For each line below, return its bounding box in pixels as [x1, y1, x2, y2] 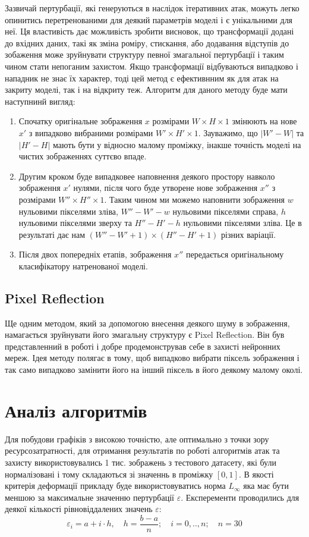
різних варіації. [221, 228, 276, 240]
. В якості [238, 467, 274, 480]
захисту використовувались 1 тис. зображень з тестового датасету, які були [5, 456, 276, 468]
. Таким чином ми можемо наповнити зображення [104, 193, 285, 205]
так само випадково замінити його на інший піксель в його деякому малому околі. [5, 363, 303, 376]
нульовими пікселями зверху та [18, 216, 132, 229]
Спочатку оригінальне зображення [18, 115, 143, 127]
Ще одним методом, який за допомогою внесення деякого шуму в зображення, [5, 316, 290, 329]
